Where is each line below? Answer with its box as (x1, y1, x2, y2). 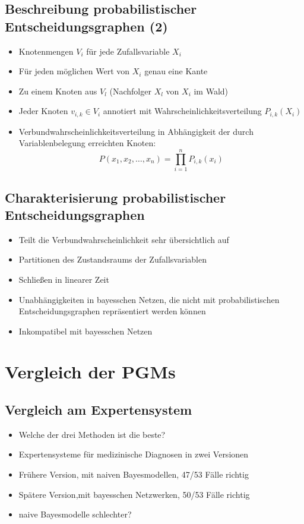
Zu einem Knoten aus (18, 84, 97, 97)
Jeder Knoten (18, 105, 68, 117)
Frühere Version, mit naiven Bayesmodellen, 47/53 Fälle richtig (18, 468, 249, 481)
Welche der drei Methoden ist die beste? (18, 428, 166, 440)
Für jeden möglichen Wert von (18, 65, 130, 77)
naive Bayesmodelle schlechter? (18, 508, 132, 520)
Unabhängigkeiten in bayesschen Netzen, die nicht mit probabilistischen (18, 293, 280, 305)
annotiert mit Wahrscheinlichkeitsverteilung (103, 105, 262, 117)
